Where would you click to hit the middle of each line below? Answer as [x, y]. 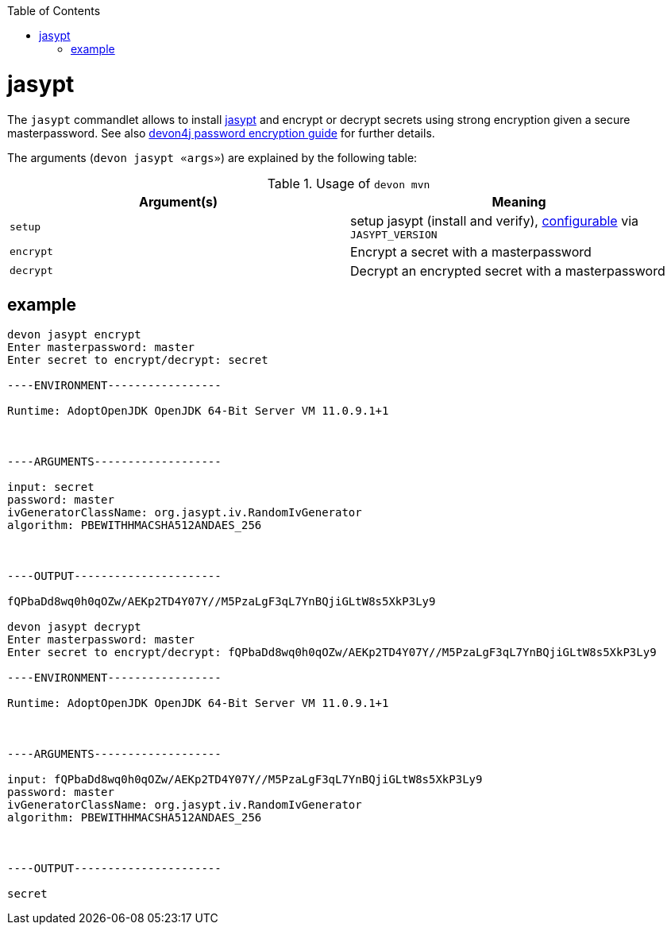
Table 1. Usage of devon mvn [349, 183]
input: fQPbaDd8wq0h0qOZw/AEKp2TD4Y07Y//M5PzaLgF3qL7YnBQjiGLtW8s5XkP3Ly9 [245, 780]
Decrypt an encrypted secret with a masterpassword [508, 270]
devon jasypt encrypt [74, 335]
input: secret [51, 487]
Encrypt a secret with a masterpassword [471, 251]
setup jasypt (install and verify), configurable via [495, 220]
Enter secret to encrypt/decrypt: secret [138, 360]
